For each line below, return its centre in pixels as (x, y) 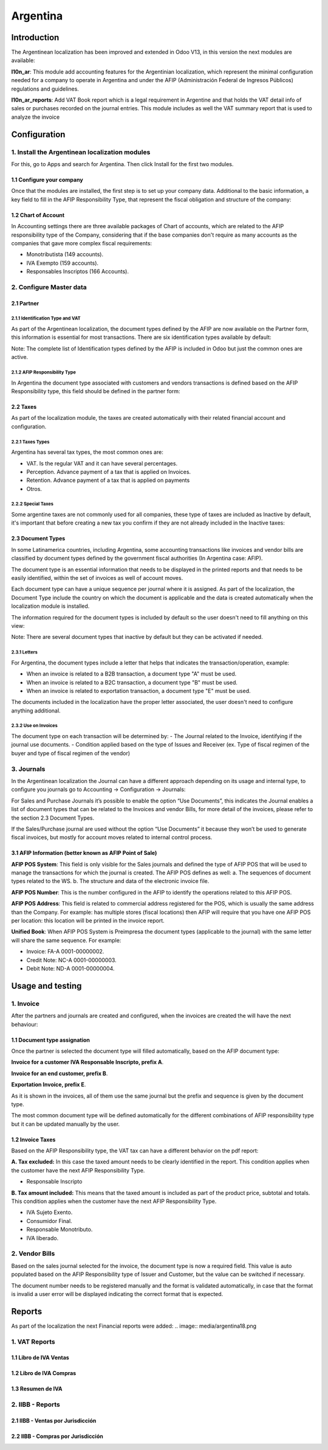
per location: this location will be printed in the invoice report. (88, 921)
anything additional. (36, 710)
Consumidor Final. (49, 1221)
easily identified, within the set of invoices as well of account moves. (97, 578)
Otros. (34, 489)
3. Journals (28, 769)
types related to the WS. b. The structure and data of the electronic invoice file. (110, 881)
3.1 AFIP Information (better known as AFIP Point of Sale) (84, 853)
